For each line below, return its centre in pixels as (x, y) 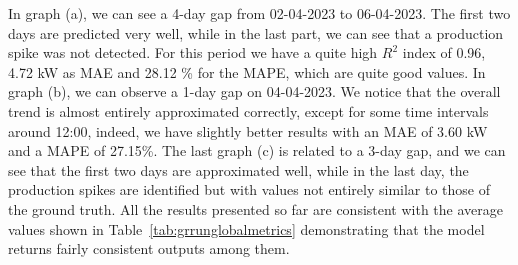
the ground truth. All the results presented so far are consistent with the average (255, 208)
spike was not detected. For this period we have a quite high (193, 52)
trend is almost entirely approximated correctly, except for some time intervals (248, 110)
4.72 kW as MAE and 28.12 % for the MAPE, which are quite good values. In (247, 71)
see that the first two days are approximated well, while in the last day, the (238, 169)
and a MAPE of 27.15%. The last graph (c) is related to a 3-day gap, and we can (257, 150)
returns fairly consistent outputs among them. (149, 248)
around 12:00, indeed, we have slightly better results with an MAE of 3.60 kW (248, 130)
